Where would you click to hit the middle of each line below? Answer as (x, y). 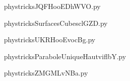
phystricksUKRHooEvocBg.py (50, 40)
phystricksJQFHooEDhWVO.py (52, 6)
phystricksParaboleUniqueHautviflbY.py (65, 56)
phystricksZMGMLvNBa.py (46, 73)
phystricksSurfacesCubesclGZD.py (56, 23)
